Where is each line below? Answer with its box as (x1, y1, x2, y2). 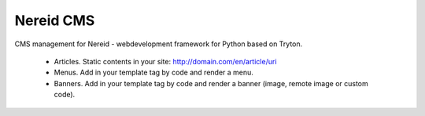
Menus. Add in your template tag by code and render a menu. (54, 67, 253, 78)
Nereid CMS (14, 12, 95, 29)
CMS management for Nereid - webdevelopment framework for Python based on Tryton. (14, 39, 303, 49)
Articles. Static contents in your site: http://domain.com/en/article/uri (54, 56, 277, 66)
